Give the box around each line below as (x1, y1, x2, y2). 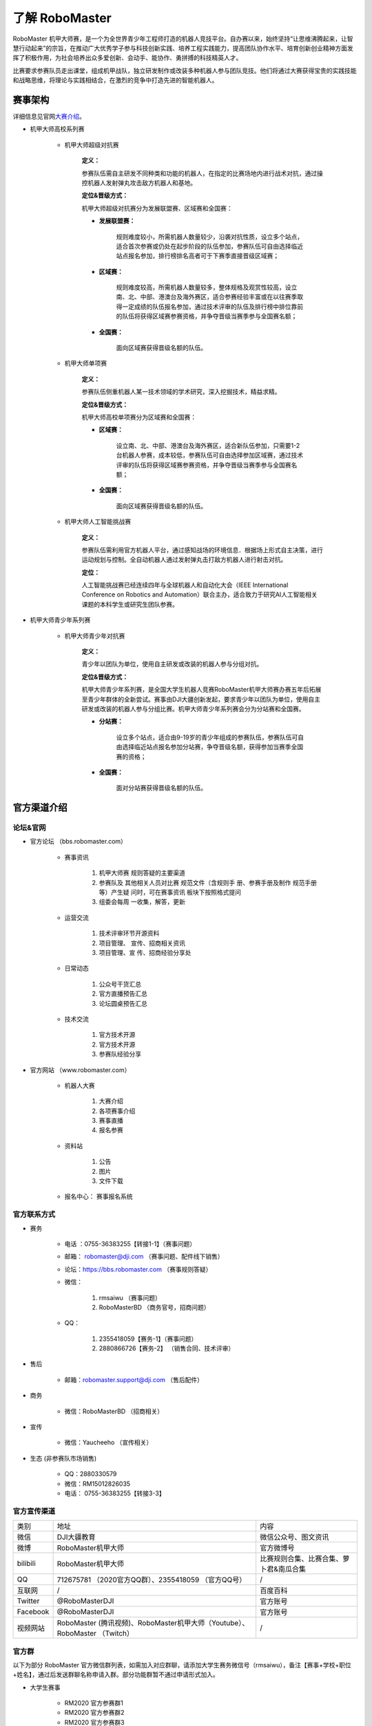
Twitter (17, 1596, 40, 1606)
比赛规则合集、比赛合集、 (259, 1554, 343, 1564)
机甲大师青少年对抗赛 (64, 632, 125, 640)
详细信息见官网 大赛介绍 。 (12, 113, 85, 121)
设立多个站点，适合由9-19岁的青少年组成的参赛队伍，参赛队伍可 (116, 733, 298, 741)
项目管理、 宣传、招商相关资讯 (99, 939, 185, 947)
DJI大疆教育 (56, 1533, 96, 1542)
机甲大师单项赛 (64, 359, 107, 367)
